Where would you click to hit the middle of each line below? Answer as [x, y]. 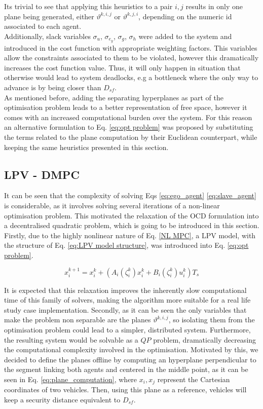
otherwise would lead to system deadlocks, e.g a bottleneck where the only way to [131, 77]
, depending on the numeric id [185, 16]
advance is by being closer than [53, 87]
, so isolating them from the [212, 320]
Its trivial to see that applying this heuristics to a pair [88, 6]
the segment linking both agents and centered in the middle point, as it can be [126, 369]
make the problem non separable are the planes [78, 320]
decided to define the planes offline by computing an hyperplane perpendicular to [130, 359]
